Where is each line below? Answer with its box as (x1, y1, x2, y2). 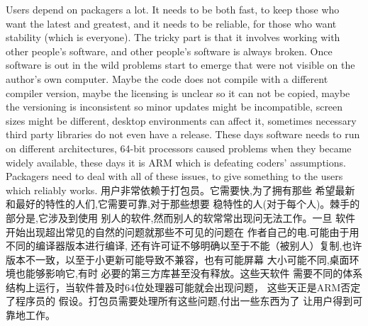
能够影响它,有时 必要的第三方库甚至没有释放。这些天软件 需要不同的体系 (25, 266, 363, 281)
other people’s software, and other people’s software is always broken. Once (6, 43, 333, 58)
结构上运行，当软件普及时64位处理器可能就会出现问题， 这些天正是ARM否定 (6, 279, 361, 294)
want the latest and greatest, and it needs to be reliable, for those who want (6, 16, 337, 30)
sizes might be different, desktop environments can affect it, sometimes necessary (6, 113, 357, 128)
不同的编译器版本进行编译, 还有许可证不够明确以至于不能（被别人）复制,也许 (6, 238, 362, 253)
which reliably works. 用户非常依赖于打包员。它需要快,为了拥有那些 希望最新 (6, 182, 355, 197)
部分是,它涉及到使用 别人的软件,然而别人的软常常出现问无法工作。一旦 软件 (6, 210, 356, 225)
